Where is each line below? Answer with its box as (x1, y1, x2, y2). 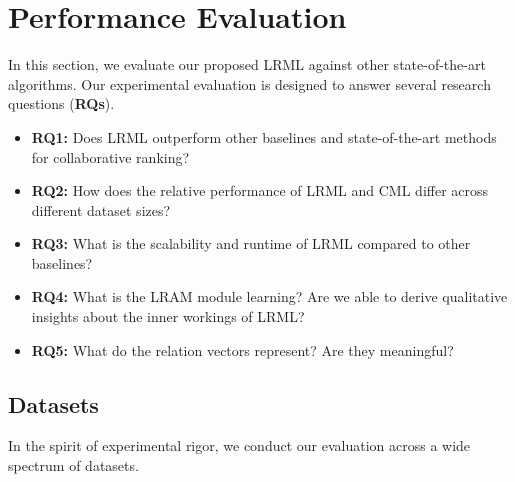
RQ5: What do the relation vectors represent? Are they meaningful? (31, 339, 454, 360)
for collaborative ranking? (31, 146, 190, 167)
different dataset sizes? (31, 199, 171, 220)
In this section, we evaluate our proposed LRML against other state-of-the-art (8, 54, 486, 75)
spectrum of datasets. (8, 455, 139, 476)
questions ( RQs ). (8, 93, 115, 114)
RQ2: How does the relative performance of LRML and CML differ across (31, 180, 489, 201)
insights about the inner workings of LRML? (31, 306, 305, 327)
